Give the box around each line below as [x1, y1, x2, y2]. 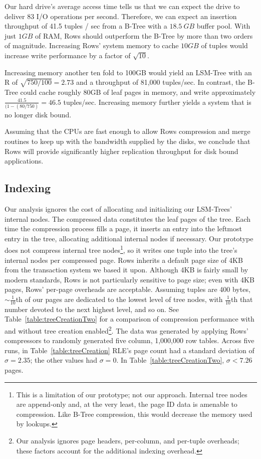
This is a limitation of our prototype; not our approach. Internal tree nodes [16, 389, 247, 399]
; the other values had [30, 355, 98, 365]
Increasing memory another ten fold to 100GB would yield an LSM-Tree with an [5, 67, 252, 77]
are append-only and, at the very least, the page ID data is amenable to [16, 399, 237, 409]
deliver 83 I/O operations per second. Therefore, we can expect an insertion [5, 11, 237, 21]
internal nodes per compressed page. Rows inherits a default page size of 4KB [5, 254, 243, 265]
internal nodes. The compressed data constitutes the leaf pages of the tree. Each [5, 213, 251, 224]
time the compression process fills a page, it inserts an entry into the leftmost [5, 223, 242, 234]
